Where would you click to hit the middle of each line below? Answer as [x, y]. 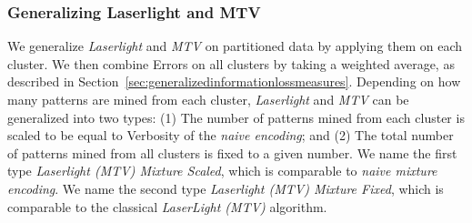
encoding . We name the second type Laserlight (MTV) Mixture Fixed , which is [226, 188]
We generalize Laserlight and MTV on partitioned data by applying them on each [235, 46]
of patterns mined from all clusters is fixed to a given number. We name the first [232, 152]
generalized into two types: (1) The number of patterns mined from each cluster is [236, 117]
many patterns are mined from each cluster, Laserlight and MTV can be [208, 99]
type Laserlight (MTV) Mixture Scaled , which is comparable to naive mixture [222, 171]
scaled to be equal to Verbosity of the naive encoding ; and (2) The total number [231, 135]
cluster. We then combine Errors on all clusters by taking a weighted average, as [231, 63]
